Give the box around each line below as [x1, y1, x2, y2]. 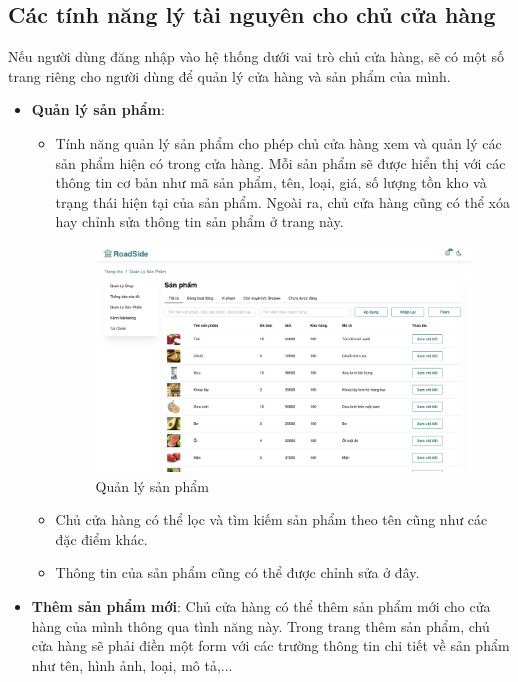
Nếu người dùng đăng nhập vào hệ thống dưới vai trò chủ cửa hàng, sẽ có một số [8, 46, 505, 67]
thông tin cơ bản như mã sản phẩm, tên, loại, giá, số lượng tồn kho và [55, 172, 487, 193]
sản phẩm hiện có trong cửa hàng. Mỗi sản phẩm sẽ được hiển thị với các [55, 152, 506, 173]
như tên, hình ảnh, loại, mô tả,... [31, 654, 233, 675]
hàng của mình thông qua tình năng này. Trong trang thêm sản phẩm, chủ [31, 615, 490, 636]
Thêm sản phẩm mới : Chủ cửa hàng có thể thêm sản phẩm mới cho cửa [31, 595, 491, 616]
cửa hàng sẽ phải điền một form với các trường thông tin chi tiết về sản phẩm [31, 635, 510, 656]
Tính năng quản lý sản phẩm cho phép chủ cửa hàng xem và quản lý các [55, 132, 502, 153]
